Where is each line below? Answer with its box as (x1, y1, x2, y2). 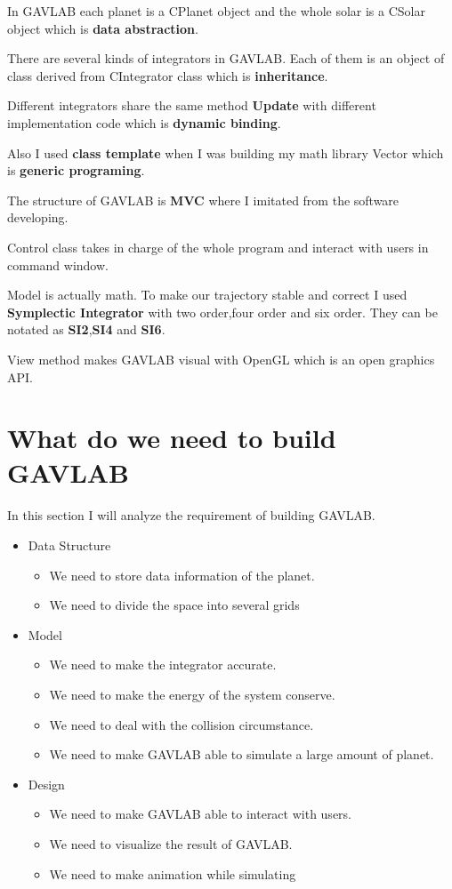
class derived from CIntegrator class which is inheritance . (7, 66, 328, 84)
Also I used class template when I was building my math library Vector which (7, 143, 444, 162)
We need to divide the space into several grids (49, 596, 300, 614)
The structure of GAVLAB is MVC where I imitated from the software (7, 190, 400, 209)
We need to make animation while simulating (49, 864, 296, 883)
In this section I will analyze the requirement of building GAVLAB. (7, 506, 375, 525)
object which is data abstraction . (7, 19, 198, 37)
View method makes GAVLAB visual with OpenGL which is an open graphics (7, 349, 435, 368)
